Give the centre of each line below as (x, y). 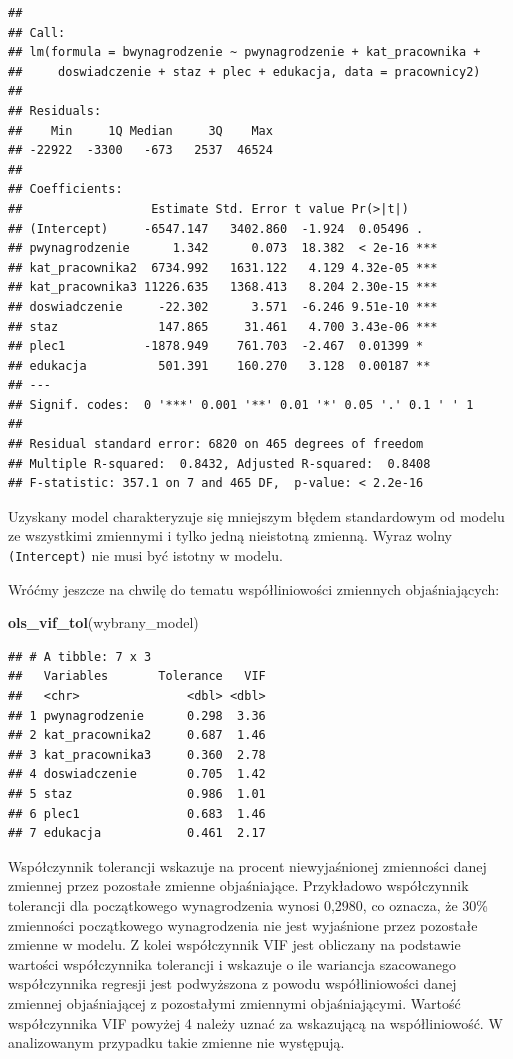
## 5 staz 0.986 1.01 (137, 794)
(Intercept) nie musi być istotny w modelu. (145, 555)
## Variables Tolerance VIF (137, 676)
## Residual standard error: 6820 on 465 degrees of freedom (216, 444)
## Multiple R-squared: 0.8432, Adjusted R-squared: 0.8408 (219, 463)
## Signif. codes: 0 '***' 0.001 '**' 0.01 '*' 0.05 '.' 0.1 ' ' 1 (241, 404)
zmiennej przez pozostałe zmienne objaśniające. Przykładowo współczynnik (238, 885)
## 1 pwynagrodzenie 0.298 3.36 (137, 715)
